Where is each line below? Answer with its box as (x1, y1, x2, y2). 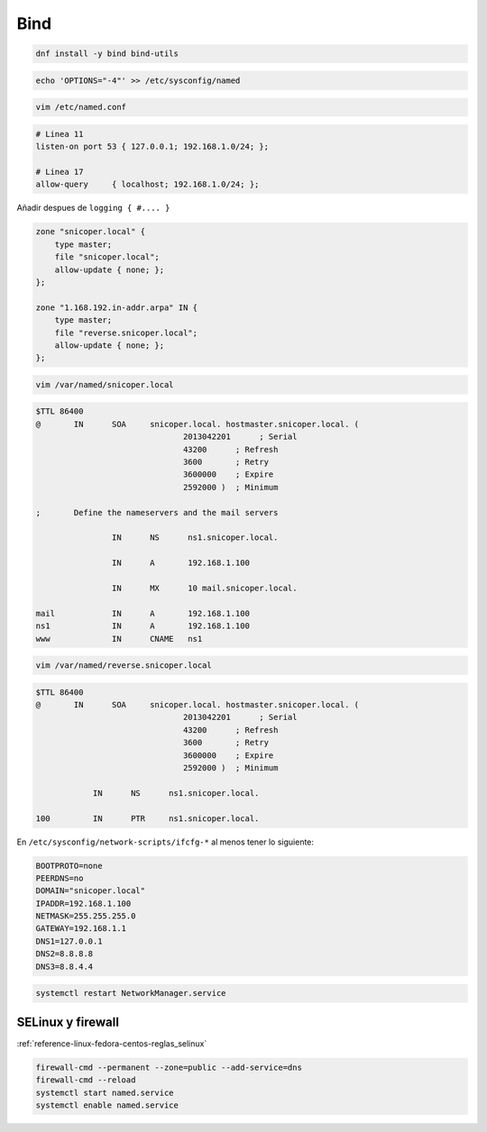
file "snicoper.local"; (54, 252, 160, 262)
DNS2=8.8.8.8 (35, 949, 94, 959)
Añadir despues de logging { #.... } (16, 203, 170, 214)
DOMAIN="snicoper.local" (35, 886, 146, 896)
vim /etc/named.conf (35, 102, 126, 113)
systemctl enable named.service (35, 1100, 179, 1110)
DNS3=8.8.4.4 (35, 961, 94, 972)
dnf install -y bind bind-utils (35, 49, 179, 59)
